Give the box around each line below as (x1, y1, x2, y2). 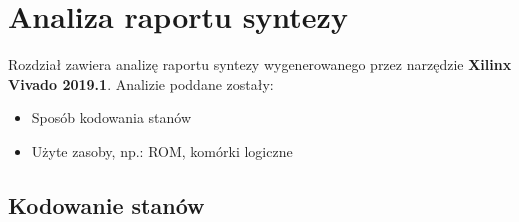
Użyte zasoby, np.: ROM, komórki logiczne (31, 140, 293, 161)
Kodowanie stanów (8, 189, 205, 220)
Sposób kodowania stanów (31, 107, 192, 128)
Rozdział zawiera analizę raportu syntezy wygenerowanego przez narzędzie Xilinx (8, 54, 512, 75)
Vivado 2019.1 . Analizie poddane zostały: (8, 73, 274, 94)
